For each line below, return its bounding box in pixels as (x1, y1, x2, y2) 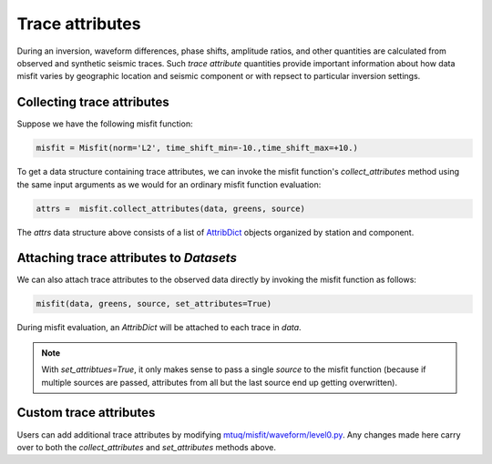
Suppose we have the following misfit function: (16, 118, 193, 129)
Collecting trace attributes (16, 95, 170, 110)
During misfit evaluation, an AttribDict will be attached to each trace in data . (16, 322, 302, 333)
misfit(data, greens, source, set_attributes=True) (36, 298, 272, 309)
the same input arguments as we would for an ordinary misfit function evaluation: (16, 178, 322, 190)
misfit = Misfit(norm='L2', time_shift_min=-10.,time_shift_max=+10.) (36, 143, 359, 154)
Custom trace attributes (16, 405, 156, 420)
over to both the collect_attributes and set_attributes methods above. (16, 441, 277, 452)
